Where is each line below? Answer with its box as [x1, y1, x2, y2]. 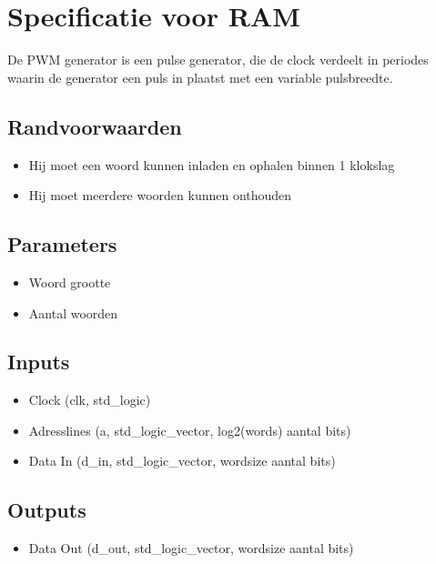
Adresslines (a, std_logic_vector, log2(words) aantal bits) [28, 420, 351, 439]
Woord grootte [28, 272, 111, 291]
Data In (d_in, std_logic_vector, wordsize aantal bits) [28, 451, 336, 470]
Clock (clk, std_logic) [28, 390, 151, 409]
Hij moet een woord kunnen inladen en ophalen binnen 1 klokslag [28, 155, 395, 174]
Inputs [7, 347, 70, 376]
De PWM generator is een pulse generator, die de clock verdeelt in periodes [7, 50, 429, 69]
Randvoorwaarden [7, 112, 182, 140]
